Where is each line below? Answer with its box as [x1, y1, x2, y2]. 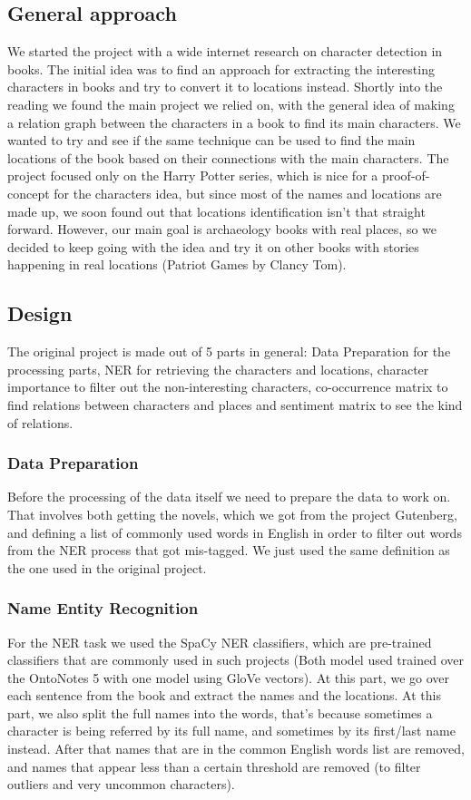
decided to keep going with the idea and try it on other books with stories [7, 237, 419, 256]
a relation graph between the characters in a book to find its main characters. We [7, 112, 461, 132]
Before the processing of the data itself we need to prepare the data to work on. [7, 487, 451, 506]
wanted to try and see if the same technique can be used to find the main [7, 131, 416, 150]
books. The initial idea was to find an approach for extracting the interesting [7, 59, 435, 78]
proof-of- [381, 166, 430, 185]
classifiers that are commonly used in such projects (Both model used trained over [7, 650, 464, 669]
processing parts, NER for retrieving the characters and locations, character [7, 359, 429, 378]
